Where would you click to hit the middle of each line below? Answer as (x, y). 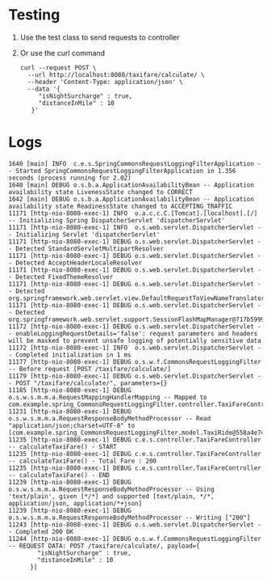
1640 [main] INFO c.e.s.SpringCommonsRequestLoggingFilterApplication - (135, 163)
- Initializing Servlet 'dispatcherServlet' (84, 235)
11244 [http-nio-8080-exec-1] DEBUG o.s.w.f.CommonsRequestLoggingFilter (135, 539)
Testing (34, 15)
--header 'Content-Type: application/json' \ (105, 82)
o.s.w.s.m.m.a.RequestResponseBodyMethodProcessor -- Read (110, 418)
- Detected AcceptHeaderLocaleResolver (75, 263)
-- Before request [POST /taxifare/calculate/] (90, 369)
